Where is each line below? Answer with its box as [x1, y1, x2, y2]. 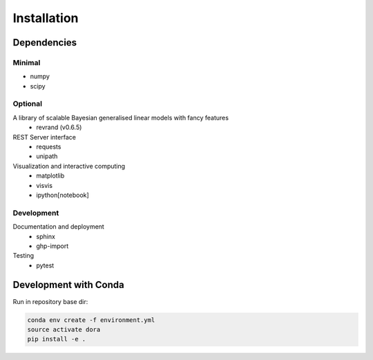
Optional [12, 99, 43, 108]
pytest [36, 261, 55, 269]
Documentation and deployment [12, 222, 105, 231]
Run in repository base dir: [12, 297, 88, 305]
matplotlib [36, 171, 65, 180]
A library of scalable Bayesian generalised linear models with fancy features [12, 113, 229, 122]
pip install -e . [27, 335, 86, 343]
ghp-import [36, 242, 69, 250]
